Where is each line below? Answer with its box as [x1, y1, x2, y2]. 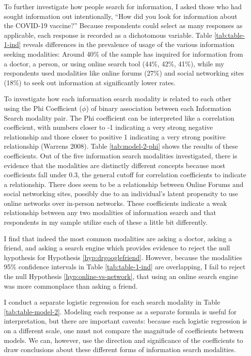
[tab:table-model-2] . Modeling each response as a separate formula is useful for [4, 306, 237, 316]
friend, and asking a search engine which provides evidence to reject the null [4, 243, 230, 253]
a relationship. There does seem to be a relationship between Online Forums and [4, 179, 244, 189]
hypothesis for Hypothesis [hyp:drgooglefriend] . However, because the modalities [4, 252, 242, 262]
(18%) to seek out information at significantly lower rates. [4, 77, 176, 87]
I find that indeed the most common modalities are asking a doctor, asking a [4, 233, 232, 243]
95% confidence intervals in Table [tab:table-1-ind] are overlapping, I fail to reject [4, 262, 246, 272]
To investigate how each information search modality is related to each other [4, 93, 232, 104]
